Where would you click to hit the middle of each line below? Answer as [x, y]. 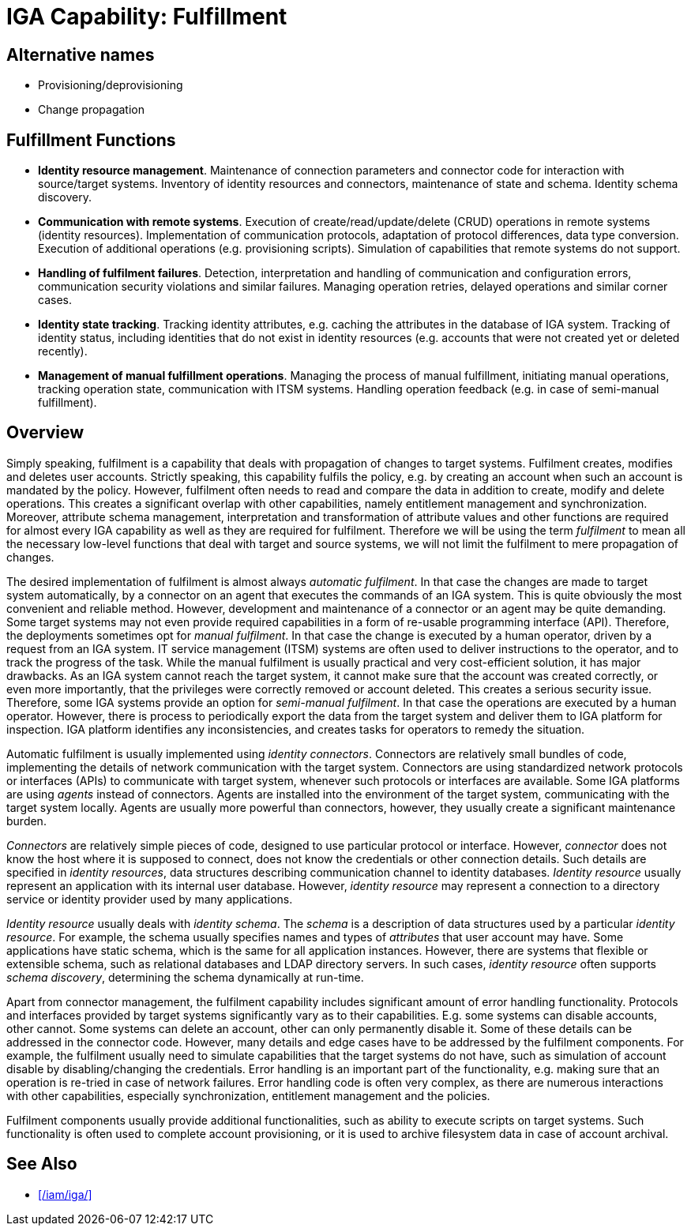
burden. [26, 821]
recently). [63, 351]
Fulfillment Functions [91, 140]
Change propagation [91, 110]
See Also [42, 1164]
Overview [45, 433]
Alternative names [81, 54]
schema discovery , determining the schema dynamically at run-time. [185, 977]
